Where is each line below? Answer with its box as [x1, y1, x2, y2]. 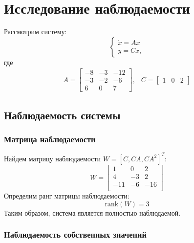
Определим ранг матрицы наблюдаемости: [4, 191, 129, 201]
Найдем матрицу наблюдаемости [4, 153, 101, 163]
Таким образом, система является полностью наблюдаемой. [4, 207, 181, 218]
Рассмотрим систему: [4, 26, 67, 37]
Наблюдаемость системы [4, 107, 121, 122]
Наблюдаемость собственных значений [4, 228, 147, 241]
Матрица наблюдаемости [4, 133, 96, 145]
